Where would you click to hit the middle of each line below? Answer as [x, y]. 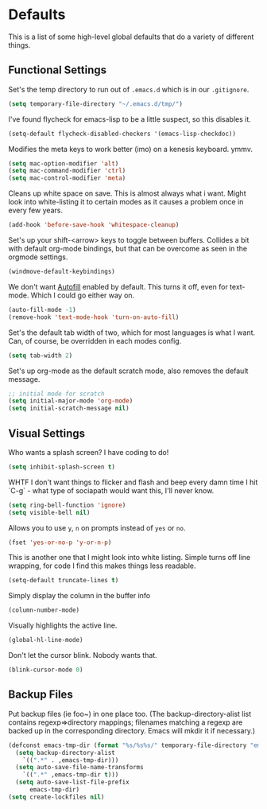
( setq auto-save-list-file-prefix [72, 782]
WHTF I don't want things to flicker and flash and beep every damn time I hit [133, 482]
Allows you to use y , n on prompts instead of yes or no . [97, 527]
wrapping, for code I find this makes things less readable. [102, 566]
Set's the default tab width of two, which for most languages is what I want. [132, 333]
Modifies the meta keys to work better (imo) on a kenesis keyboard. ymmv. [130, 149]
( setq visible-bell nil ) [49, 512]
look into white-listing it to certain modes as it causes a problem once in [126, 202]
